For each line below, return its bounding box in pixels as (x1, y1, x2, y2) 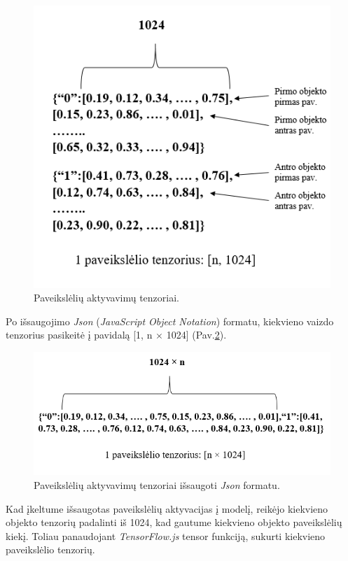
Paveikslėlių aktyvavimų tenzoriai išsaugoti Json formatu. (34, 477, 280, 492)
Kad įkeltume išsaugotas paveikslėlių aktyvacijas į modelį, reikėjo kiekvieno (6, 501, 328, 516)
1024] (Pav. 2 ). (166, 327, 227, 342)
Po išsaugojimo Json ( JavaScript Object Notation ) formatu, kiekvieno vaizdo (6, 313, 334, 328)
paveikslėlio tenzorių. (6, 542, 95, 557)
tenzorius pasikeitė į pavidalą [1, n (6, 327, 153, 342)
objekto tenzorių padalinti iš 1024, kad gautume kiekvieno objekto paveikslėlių (6, 515, 342, 530)
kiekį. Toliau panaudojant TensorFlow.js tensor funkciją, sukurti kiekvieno (6, 528, 326, 543)
